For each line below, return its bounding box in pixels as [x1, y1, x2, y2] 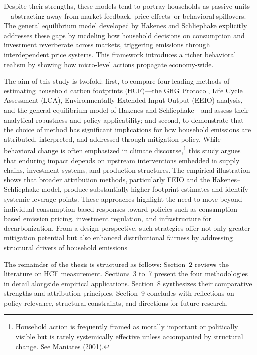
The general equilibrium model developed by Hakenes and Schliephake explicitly [4, 20, 247, 31]
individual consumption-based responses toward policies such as [4, 203, 197, 214]
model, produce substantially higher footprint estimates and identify [41, 184, 248, 194]
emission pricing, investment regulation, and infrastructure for [23, 213, 212, 223]
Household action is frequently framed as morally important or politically [15, 321, 238, 332]
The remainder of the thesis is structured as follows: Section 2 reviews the [4, 259, 229, 269]
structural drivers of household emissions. [4, 242, 129, 252]
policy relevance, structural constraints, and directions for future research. [4, 297, 228, 308]
